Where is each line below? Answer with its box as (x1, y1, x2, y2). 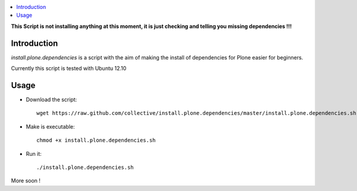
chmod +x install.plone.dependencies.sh (36, 137, 156, 144)
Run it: (26, 150, 42, 157)
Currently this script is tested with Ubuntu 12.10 (11, 65, 127, 72)
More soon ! (11, 177, 41, 184)
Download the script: (26, 96, 77, 103)
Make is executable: (26, 123, 75, 130)
